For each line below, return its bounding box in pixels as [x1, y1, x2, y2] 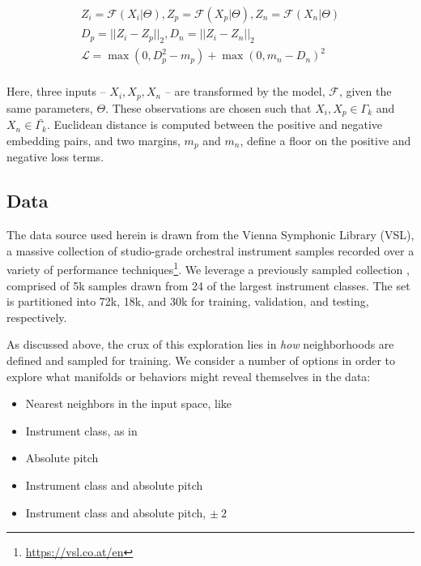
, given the [338, 83, 392, 100]
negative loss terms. [6, 148, 104, 165]
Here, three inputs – [6, 83, 106, 100]
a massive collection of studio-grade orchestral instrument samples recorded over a [6, 242, 415, 259]
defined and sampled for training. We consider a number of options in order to [6, 351, 396, 368]
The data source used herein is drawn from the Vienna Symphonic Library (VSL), [6, 226, 415, 243]
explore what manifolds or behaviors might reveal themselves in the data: [6, 367, 371, 384]
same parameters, [6, 99, 93, 116]
